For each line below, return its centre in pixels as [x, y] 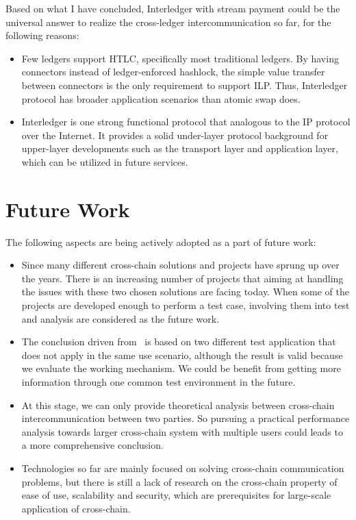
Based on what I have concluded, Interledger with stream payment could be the [173, 8]
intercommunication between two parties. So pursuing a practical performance [186, 418]
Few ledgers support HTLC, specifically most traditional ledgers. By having [180, 58]
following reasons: [42, 35]
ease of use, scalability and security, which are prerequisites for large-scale [176, 495]
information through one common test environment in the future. [158, 382]
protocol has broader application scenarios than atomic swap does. [161, 98]
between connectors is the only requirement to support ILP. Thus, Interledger [185, 85]
